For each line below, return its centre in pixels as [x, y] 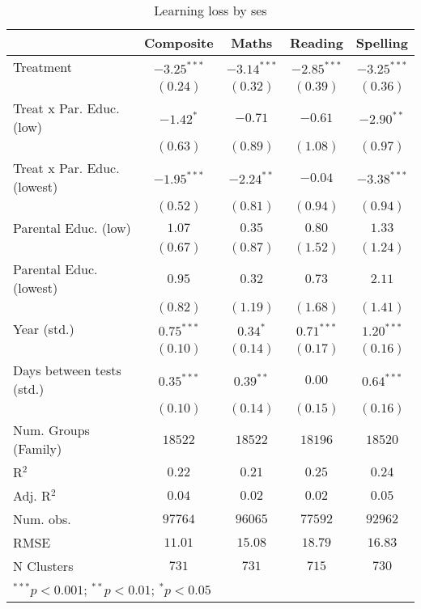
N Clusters [43, 566]
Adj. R [32, 495]
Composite [179, 42]
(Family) [38, 448]
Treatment [43, 67]
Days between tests [67, 370]
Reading [316, 42]
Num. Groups [51, 430]
